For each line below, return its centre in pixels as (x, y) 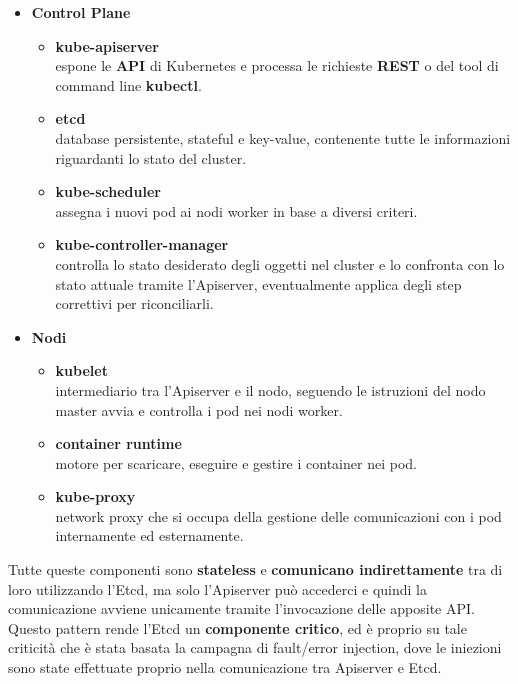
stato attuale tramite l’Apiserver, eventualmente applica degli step (258, 283)
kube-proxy (95, 496)
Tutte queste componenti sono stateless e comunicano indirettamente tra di (255, 569)
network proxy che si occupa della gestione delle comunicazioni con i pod (278, 515)
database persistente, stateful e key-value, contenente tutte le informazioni (283, 137)
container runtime (118, 443)
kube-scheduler (108, 191)
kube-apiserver (107, 45)
